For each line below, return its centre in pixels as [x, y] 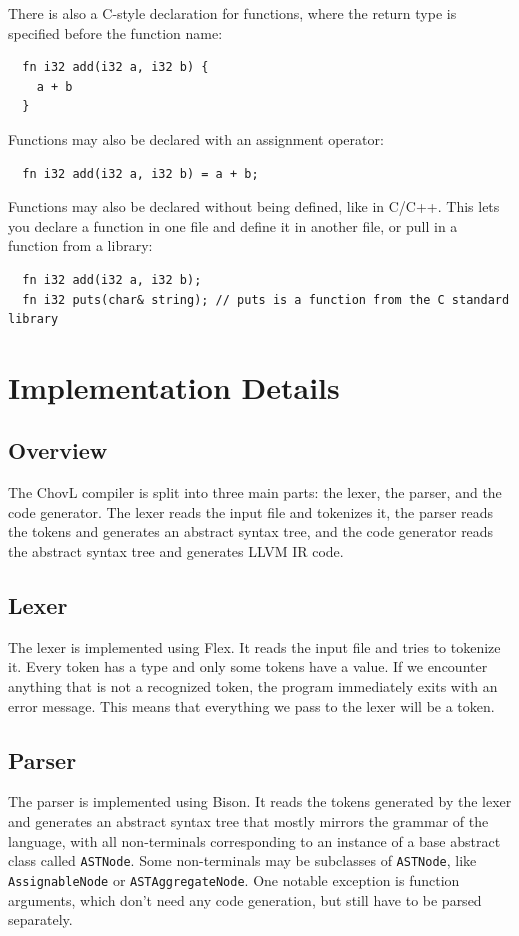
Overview [58, 450]
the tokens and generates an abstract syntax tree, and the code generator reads [251, 531]
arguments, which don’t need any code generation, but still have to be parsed [245, 899]
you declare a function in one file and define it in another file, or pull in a [233, 225]
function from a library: [80, 245]
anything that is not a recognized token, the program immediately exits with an [253, 686]
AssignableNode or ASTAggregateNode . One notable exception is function [234, 879]
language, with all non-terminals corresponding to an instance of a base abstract [254, 840]
